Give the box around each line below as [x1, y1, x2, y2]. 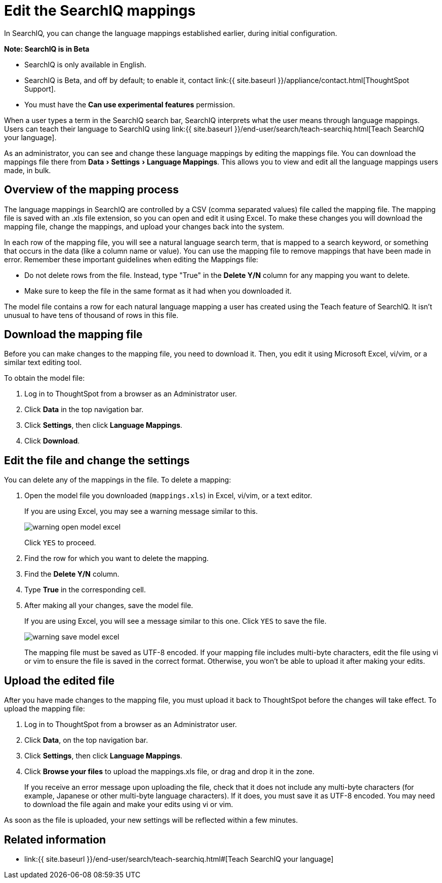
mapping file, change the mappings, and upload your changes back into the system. [4, 222, 285, 231]
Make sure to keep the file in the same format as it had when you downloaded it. [24, 286, 292, 295]
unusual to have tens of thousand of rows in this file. [4, 310, 179, 319]
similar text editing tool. [4, 358, 82, 367]
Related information [4, 833, 106, 846]
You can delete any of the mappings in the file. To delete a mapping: [4, 475, 231, 485]
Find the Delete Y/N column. [24, 570, 119, 579]
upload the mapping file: [4, 704, 85, 713]
